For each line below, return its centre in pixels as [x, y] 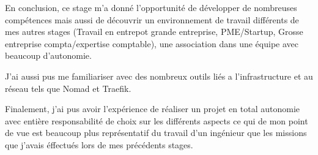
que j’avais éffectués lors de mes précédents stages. [99, 144]
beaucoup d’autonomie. [48, 55]
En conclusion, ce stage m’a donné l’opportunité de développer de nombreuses [151, 7]
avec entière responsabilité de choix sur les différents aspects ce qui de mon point [157, 120]
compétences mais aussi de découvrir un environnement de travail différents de [152, 19]
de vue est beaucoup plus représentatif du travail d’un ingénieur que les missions [156, 133]
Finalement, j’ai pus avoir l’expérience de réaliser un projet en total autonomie [153, 109]
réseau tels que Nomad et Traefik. [68, 88]
